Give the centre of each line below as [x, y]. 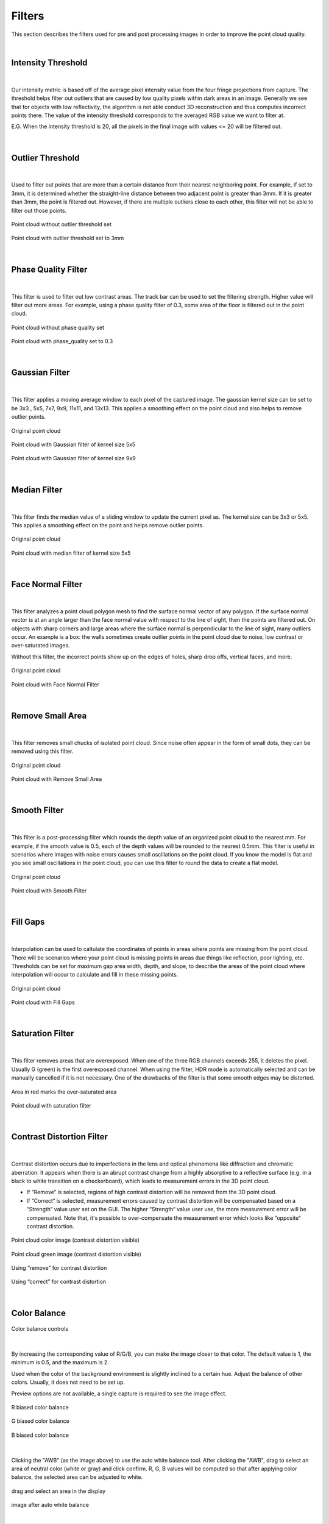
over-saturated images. [41, 646]
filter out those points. [39, 210]
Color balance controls [40, 1329]
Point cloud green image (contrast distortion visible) [76, 1254]
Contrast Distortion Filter [59, 1137]
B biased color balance [40, 1435]
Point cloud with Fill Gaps [43, 1002]
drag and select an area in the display [58, 1491]
